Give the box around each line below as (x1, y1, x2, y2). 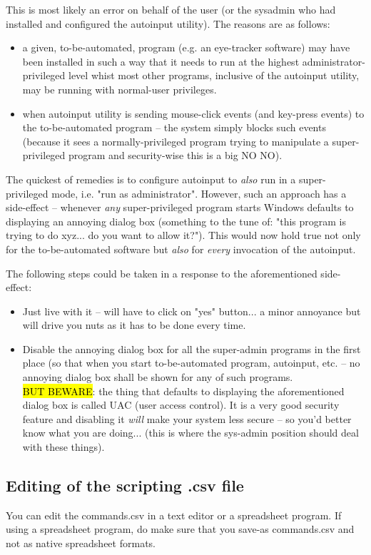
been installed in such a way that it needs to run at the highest (22, 54, 300, 68)
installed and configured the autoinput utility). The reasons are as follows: (6, 16, 330, 31)
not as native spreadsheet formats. (6, 536, 156, 551)
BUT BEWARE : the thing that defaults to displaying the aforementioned (22, 383, 345, 398)
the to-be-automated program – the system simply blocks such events (22, 120, 326, 135)
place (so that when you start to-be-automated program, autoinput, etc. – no (22, 355, 360, 370)
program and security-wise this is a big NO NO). (68, 148, 283, 163)
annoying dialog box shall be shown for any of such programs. (22, 370, 293, 385)
